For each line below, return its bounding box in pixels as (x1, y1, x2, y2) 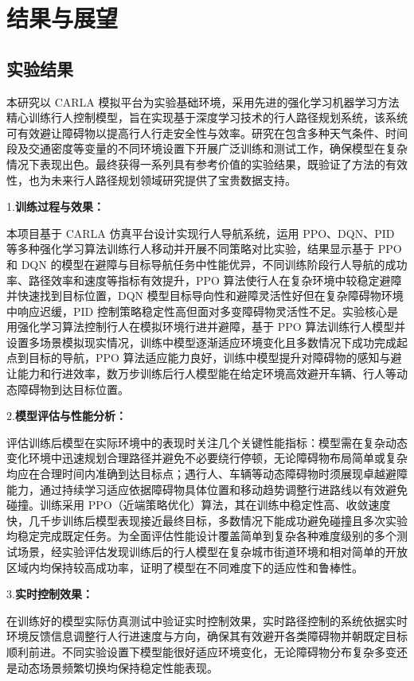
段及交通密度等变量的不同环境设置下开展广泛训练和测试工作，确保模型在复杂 (6, 140, 408, 157)
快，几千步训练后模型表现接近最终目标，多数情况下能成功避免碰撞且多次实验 (6, 512, 408, 528)
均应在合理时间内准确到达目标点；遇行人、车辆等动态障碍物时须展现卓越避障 (6, 465, 408, 482)
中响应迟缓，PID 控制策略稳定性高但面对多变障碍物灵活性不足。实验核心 (6, 302, 387, 319)
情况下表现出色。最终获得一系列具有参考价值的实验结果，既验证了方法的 (6, 155, 385, 172)
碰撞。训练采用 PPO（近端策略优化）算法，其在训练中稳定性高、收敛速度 (6, 496, 391, 513)
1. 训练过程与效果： (6, 198, 104, 215)
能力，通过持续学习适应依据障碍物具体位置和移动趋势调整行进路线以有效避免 (6, 481, 408, 497)
